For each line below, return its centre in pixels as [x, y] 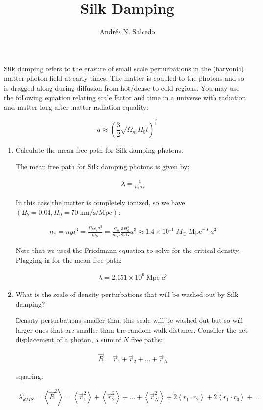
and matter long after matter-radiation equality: [76, 107]
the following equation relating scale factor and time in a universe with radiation [125, 97]
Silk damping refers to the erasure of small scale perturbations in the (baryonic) [124, 68]
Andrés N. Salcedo [127, 32]
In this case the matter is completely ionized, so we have [100, 202]
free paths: [147, 339]
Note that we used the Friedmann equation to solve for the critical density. [128, 250]
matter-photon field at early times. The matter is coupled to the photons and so [124, 78]
